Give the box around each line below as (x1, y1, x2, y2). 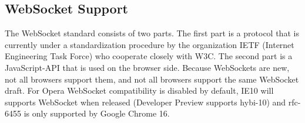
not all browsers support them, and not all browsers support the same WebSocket (5, 73, 299, 85)
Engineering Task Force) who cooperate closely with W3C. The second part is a (5, 50, 293, 62)
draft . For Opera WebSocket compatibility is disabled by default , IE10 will (5, 84, 274, 97)
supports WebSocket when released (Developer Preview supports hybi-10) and (5, 95, 286, 108)
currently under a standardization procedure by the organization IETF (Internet (5, 38, 294, 50)
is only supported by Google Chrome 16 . (24, 107, 170, 119)
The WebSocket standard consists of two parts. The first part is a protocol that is (5, 27, 299, 39)
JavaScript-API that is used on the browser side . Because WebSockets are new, (5, 61, 290, 73)
